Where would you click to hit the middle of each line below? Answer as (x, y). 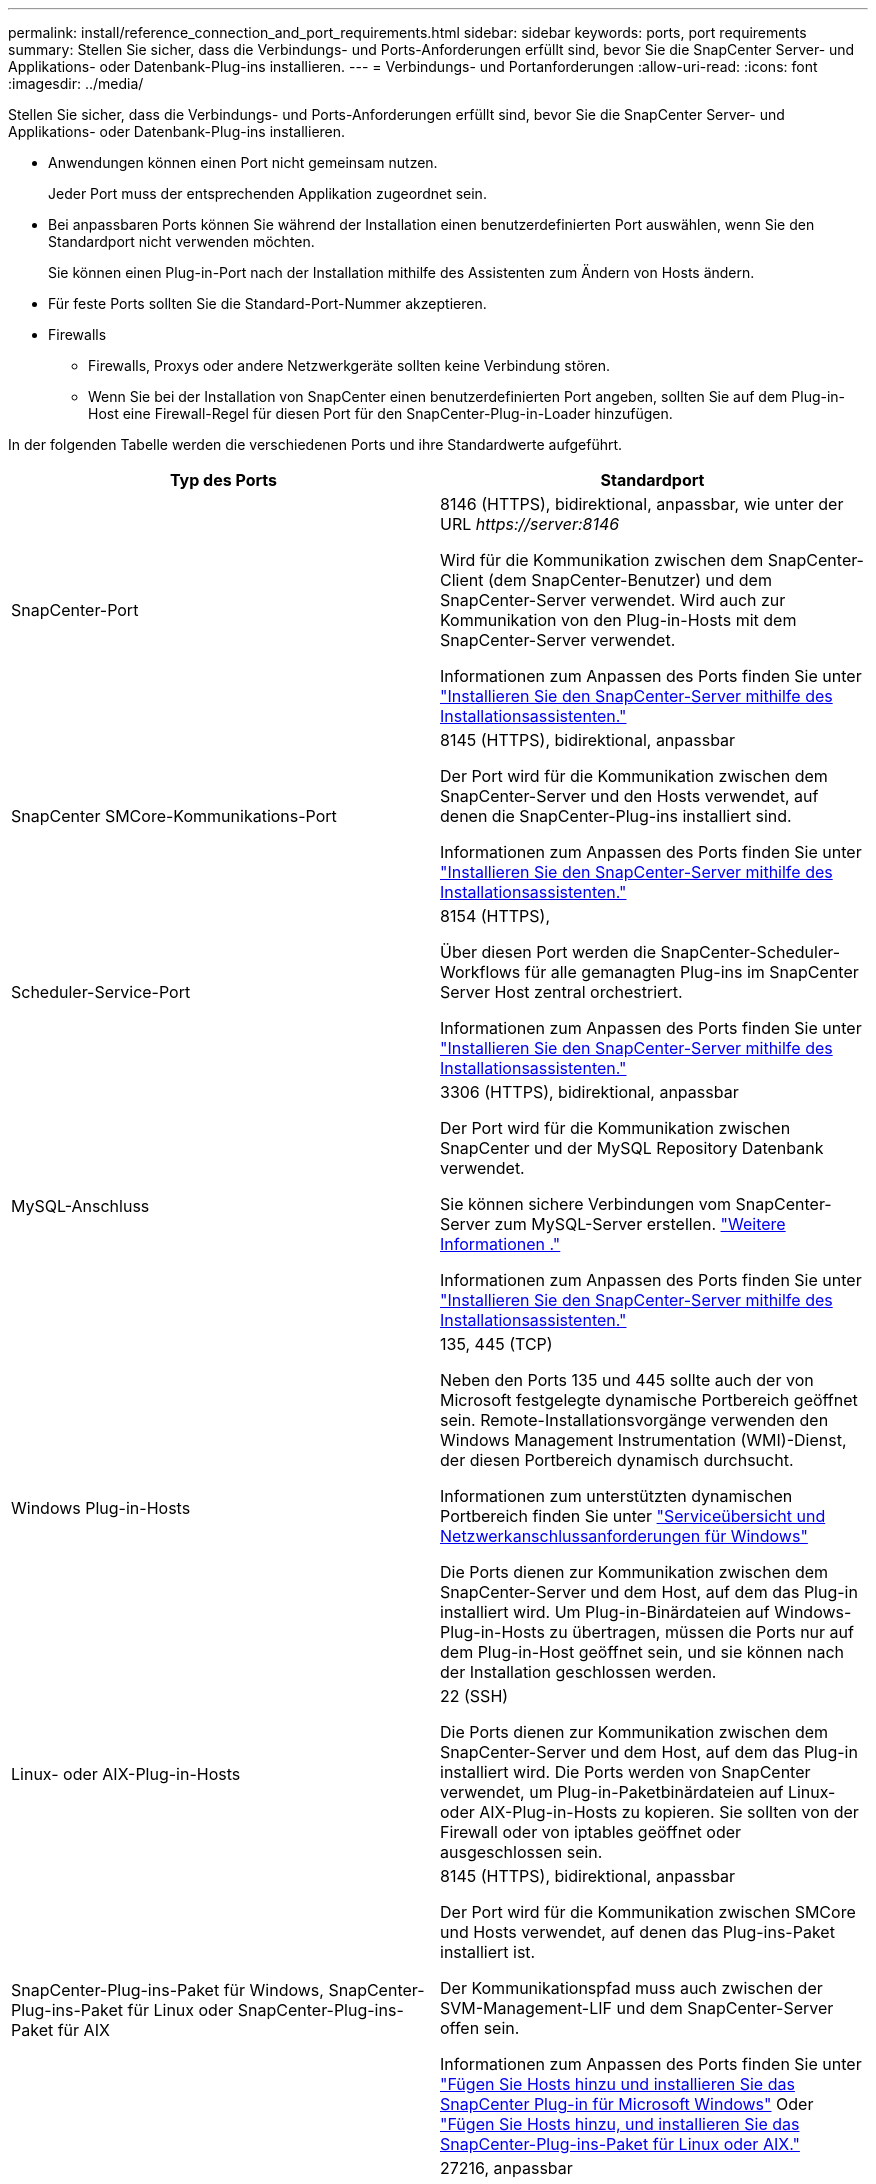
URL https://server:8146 (530, 524)
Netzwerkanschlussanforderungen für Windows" (624, 1536)
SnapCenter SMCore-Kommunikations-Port (174, 816)
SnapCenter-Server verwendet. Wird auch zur (613, 600)
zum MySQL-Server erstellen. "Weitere (640, 1224)
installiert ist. (488, 1952)
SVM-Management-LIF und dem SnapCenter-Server (637, 2008)
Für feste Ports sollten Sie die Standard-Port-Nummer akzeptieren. (267, 303)
